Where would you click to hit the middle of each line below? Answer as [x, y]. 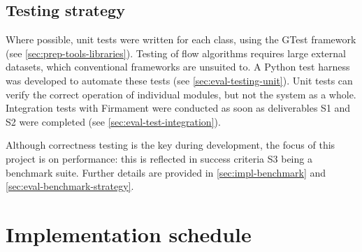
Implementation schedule [129, 234]
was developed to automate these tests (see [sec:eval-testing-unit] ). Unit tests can [179, 80]
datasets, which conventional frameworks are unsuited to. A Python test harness [178, 67]
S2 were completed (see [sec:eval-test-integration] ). [113, 121]
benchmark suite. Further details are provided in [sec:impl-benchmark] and [166, 172]
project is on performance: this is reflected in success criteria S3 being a [159, 158]
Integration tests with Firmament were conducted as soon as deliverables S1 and [178, 108]
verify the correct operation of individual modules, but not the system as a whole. [181, 94]
